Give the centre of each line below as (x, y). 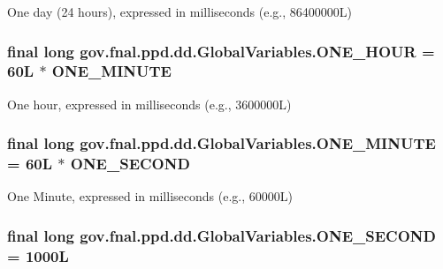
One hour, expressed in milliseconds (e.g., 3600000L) (149, 104)
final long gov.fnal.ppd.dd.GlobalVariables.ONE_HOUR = (221, 51)
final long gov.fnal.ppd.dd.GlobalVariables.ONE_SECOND (221, 235)
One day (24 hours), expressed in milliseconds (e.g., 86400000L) (179, 11)
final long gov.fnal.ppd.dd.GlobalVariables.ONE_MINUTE (221, 143)
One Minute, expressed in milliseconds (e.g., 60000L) (150, 196)
